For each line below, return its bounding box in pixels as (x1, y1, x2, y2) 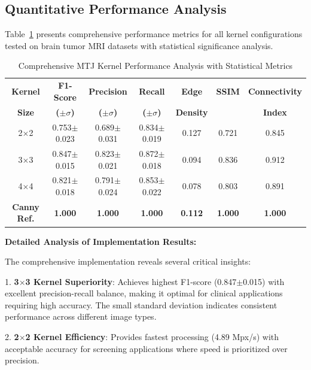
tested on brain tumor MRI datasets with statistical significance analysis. (5, 39, 273, 51)
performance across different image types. (5, 310, 157, 323)
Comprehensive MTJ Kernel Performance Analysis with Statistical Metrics (18, 59, 293, 72)
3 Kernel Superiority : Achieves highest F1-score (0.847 (25, 275, 237, 287)
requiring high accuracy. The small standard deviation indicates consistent (5, 298, 278, 311)
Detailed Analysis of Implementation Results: (5, 235, 197, 247)
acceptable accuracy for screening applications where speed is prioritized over (5, 342, 288, 354)
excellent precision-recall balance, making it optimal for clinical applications (5, 287, 283, 299)
